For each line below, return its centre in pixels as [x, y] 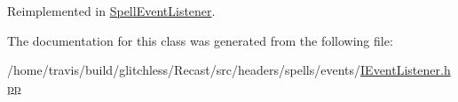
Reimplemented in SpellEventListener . [111, 11]
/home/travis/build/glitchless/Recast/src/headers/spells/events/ [184, 70]
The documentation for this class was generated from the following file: [200, 40]
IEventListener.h [406, 70]
